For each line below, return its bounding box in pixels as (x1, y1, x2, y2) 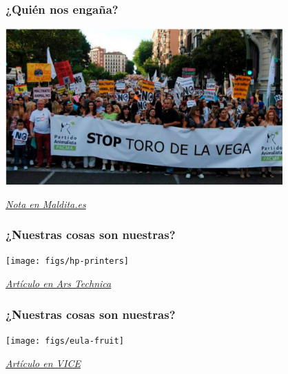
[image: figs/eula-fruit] (6, 335, 124, 346)
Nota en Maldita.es (6, 196, 86, 211)
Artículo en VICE (6, 355, 81, 370)
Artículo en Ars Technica (6, 276, 112, 291)
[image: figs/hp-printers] (6, 256, 129, 267)
